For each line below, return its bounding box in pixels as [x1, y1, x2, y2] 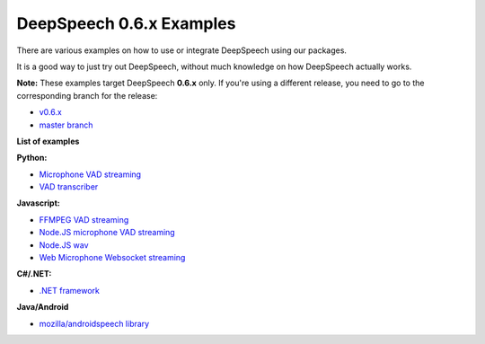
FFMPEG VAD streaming [39, 214, 129, 225]
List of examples [16, 136, 80, 146]
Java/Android [16, 302, 69, 313]
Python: [16, 153, 48, 163]
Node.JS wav [39, 239, 89, 251]
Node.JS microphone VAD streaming [39, 227, 175, 238]
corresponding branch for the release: [16, 90, 158, 101]
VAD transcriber [39, 181, 99, 192]
